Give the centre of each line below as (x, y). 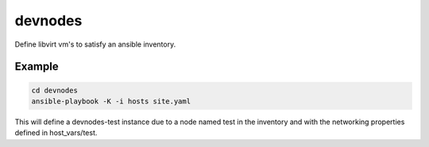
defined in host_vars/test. (56, 133)
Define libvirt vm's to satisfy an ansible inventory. (95, 44)
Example (37, 67)
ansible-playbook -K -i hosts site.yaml (111, 101)
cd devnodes (55, 90)
